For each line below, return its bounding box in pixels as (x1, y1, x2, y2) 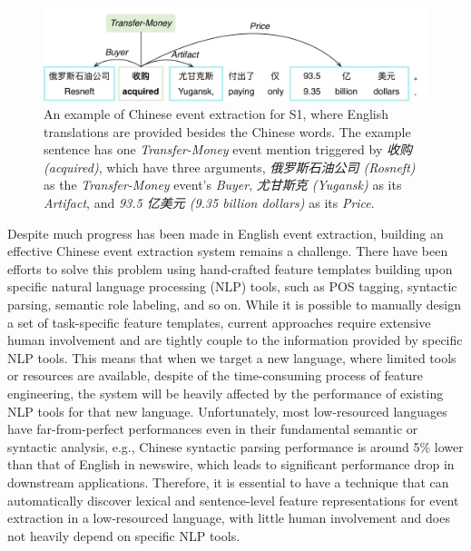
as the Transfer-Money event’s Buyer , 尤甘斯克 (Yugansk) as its (44, 175, 402, 194)
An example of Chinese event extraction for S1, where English (44, 104, 389, 123)
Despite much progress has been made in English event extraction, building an (7, 223, 444, 242)
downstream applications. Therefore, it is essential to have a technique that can (7, 472, 449, 491)
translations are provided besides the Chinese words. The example (44, 122, 411, 141)
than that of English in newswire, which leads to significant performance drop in (7, 455, 455, 474)
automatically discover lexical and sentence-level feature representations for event (7, 490, 459, 509)
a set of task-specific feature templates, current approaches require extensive (7, 312, 431, 331)
